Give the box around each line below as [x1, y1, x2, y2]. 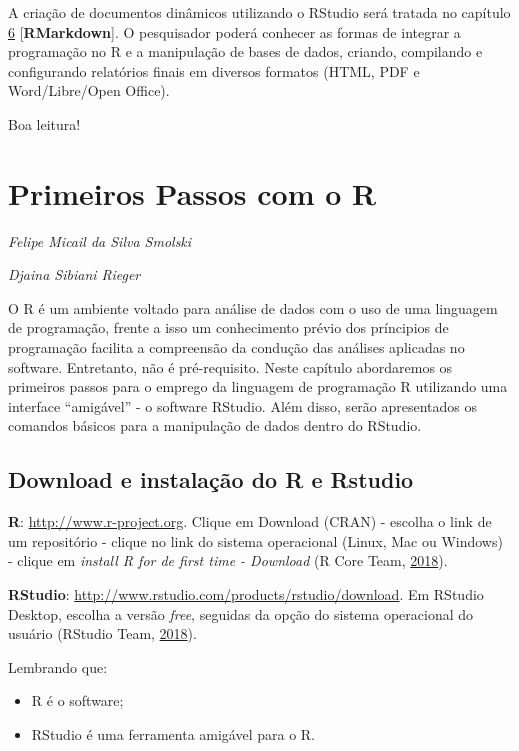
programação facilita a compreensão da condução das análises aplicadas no [8, 337, 465, 358]
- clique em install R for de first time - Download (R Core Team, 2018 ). [8, 550, 448, 571]
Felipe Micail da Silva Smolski [8, 230, 192, 251]
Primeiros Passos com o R [8, 172, 377, 213]
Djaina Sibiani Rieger [8, 264, 141, 285]
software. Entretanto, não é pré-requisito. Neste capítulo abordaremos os [8, 356, 453, 377]
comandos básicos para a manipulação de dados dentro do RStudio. [8, 415, 422, 436]
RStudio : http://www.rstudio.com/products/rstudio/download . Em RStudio [8, 584, 484, 605]
